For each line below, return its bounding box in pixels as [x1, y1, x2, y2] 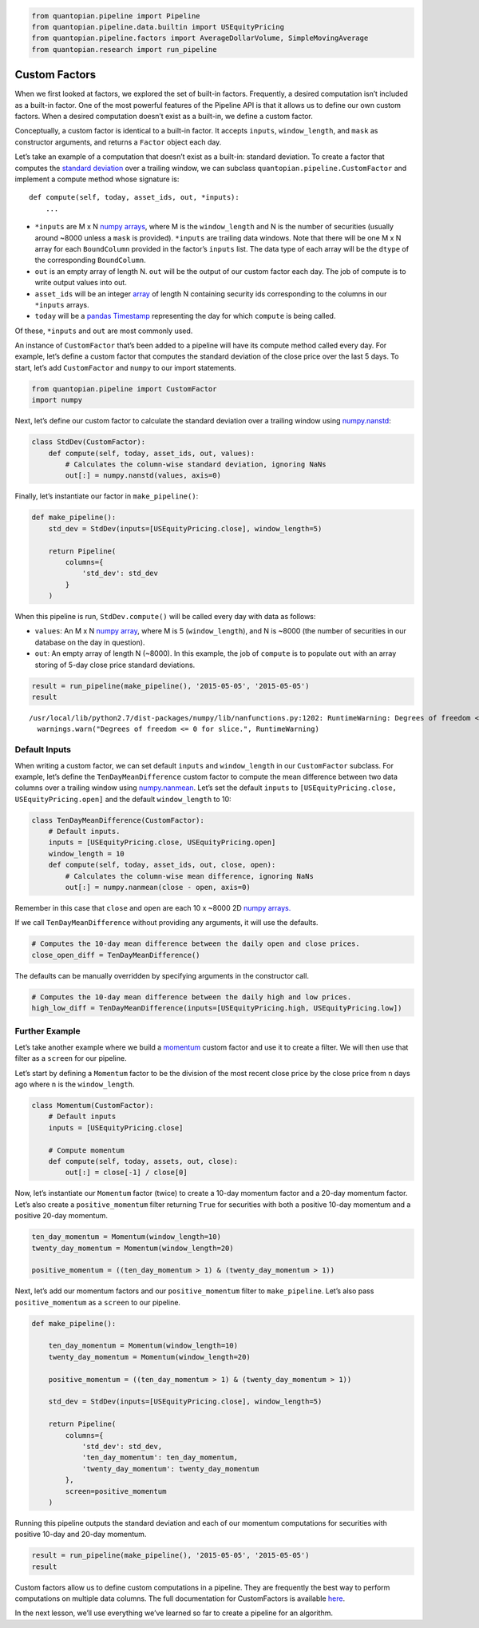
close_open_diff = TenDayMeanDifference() [31, 951, 200, 959]
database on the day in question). [34, 637, 145, 647]
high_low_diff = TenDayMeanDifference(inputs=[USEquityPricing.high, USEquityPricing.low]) [31, 1003, 402, 1013]
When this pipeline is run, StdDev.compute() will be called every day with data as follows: [14, 612, 316, 621]
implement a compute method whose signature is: [14, 174, 180, 184]
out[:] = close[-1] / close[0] [65, 1168, 188, 1177]
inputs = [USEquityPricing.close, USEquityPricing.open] [48, 838, 276, 847]
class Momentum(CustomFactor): [31, 1101, 155, 1110]
